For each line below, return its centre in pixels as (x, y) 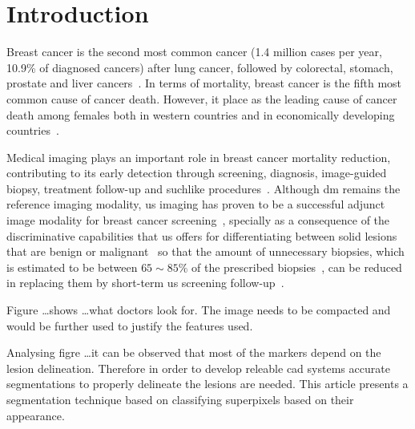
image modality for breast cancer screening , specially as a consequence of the (198, 220)
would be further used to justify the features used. (130, 325)
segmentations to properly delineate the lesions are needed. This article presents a (207, 384)
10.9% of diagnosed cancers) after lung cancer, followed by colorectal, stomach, (200, 67)
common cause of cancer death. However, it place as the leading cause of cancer (202, 98)
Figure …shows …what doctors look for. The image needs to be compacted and (199, 310)
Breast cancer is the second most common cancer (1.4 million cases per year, (194, 52)
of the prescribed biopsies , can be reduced (297, 267)
